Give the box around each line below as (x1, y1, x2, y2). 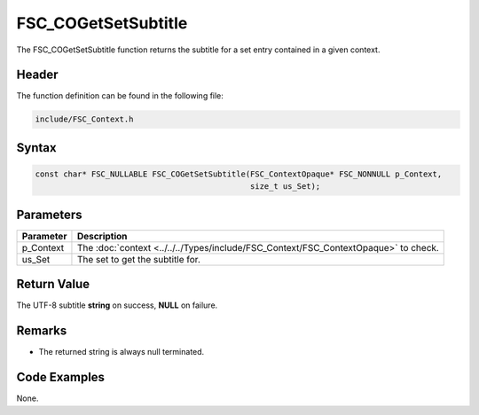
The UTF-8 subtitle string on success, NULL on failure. (16, 300, 218, 310)
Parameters (16, 207, 82, 222)
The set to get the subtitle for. (76, 253, 201, 265)
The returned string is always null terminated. (38, 347, 205, 357)
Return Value (16, 277, 90, 292)
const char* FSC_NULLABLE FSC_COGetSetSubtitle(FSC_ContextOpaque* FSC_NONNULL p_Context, (35, 169, 443, 179)
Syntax (16, 140, 57, 155)
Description (76, 230, 128, 242)
